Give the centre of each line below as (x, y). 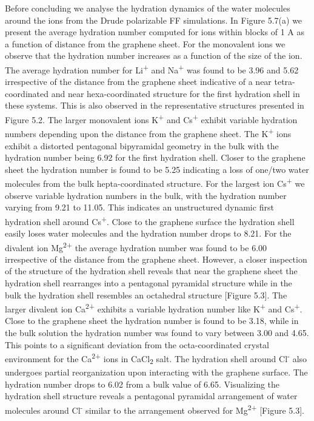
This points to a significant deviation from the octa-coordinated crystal (137, 344)
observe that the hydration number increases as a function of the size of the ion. (154, 56)
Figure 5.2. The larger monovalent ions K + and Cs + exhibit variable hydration (151, 119)
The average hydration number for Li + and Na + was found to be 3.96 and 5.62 (152, 69)
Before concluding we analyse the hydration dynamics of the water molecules (148, 8)
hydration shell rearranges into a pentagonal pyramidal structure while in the (149, 283)
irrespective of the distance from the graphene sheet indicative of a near (138, 82)
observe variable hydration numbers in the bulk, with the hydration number (146, 195)
